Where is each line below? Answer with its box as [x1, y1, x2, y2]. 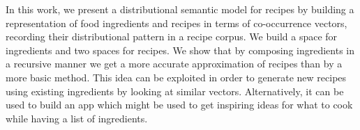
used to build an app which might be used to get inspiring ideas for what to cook [6, 97, 353, 112]
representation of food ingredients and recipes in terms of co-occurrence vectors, [6, 15, 347, 30]
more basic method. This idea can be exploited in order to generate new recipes [6, 70, 347, 84]
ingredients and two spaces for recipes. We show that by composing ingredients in [6, 42, 355, 57]
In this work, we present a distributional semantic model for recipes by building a [6, 2, 354, 16]
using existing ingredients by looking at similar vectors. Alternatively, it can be [6, 83, 344, 98]
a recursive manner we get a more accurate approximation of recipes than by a [6, 56, 343, 71]
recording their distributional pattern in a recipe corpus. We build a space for [6, 29, 338, 44]
